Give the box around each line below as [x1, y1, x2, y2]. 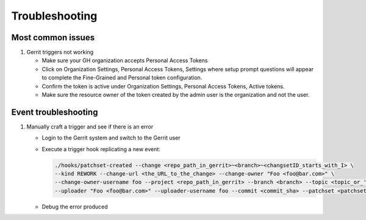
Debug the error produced [41, 203, 108, 210]
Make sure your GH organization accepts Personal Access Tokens [41, 57, 208, 64]
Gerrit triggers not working [26, 49, 94, 56]
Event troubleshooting [11, 107, 98, 117]
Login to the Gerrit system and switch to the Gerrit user [41, 134, 181, 141]
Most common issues [11, 32, 95, 43]
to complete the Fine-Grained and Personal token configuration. [41, 74, 203, 82]
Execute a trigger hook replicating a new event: [41, 145, 161, 152]
